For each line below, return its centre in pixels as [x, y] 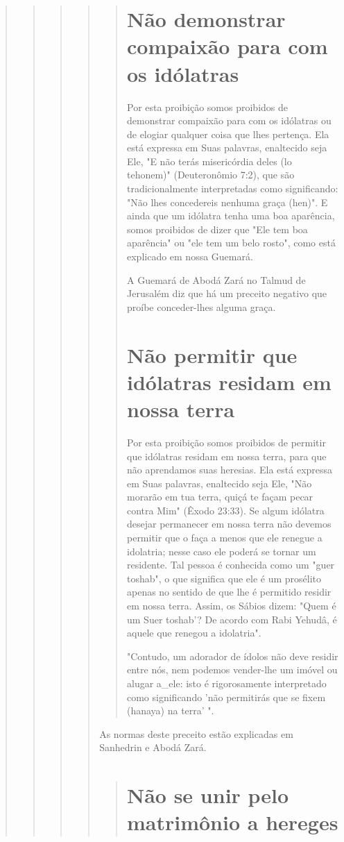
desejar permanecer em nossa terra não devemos [229, 524]
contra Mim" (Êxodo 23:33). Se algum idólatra [225, 510]
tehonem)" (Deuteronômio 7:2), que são [210, 175]
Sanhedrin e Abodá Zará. [153, 747]
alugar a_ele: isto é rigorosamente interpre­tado [226, 683]
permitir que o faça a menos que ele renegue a [224, 538]
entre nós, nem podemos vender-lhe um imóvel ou [232, 670]
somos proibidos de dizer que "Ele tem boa [217, 229]
